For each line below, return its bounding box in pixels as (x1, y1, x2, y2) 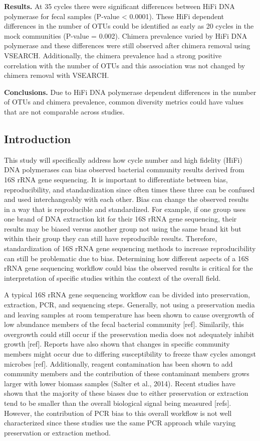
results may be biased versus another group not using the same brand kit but (4, 223, 241, 234)
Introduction (4, 131, 71, 146)
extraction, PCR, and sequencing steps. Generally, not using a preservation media (4, 299, 255, 310)
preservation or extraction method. (4, 427, 111, 437)
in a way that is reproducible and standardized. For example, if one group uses (4, 203, 246, 214)
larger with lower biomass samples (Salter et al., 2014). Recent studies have (4, 378, 235, 388)
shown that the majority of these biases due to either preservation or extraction (4, 388, 248, 398)
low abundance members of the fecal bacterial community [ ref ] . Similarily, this (4, 319, 244, 329)
